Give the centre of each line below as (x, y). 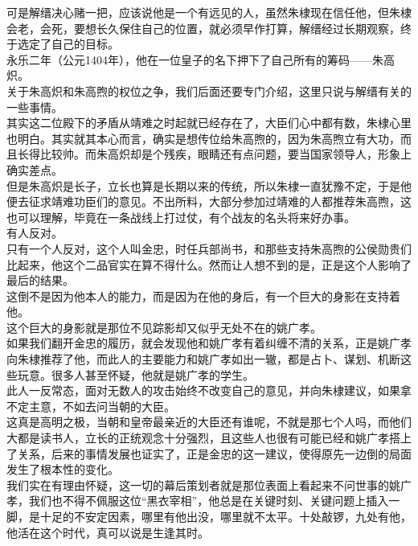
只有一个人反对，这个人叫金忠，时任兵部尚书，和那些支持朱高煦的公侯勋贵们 (209, 248)
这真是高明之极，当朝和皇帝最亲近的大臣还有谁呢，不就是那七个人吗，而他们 (209, 422)
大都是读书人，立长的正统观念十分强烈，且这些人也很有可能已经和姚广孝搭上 (209, 438)
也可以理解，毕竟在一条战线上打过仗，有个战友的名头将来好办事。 (181, 217)
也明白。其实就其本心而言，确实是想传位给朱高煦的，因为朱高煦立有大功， (203, 138)
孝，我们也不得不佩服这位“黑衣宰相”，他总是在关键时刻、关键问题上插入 (198, 501)
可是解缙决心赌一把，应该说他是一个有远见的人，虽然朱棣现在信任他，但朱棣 (209, 12)
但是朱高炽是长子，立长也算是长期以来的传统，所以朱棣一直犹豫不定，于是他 (209, 185)
